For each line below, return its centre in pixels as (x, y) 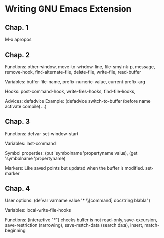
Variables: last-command (30, 143)
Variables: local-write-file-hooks (38, 210)
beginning (15, 230)
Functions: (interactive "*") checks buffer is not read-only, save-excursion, (81, 220)
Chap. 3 (17, 122)
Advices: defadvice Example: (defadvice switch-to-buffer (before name (78, 101)
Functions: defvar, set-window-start (42, 134)
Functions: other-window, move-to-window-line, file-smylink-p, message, (80, 67)
